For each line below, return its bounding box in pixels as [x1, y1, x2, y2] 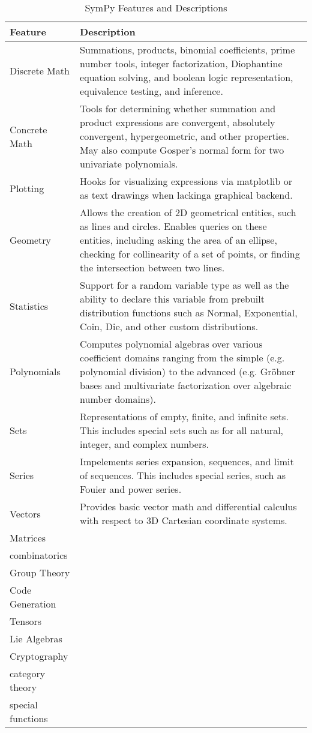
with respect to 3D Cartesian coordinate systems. [80, 513, 287, 527]
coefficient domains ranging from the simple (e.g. [80, 351, 285, 364]
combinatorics [10, 548, 68, 562]
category [10, 666, 46, 680]
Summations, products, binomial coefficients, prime [80, 43, 295, 56]
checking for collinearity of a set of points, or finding [80, 247, 300, 261]
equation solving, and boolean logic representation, [80, 70, 293, 84]
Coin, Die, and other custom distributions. [80, 319, 259, 333]
